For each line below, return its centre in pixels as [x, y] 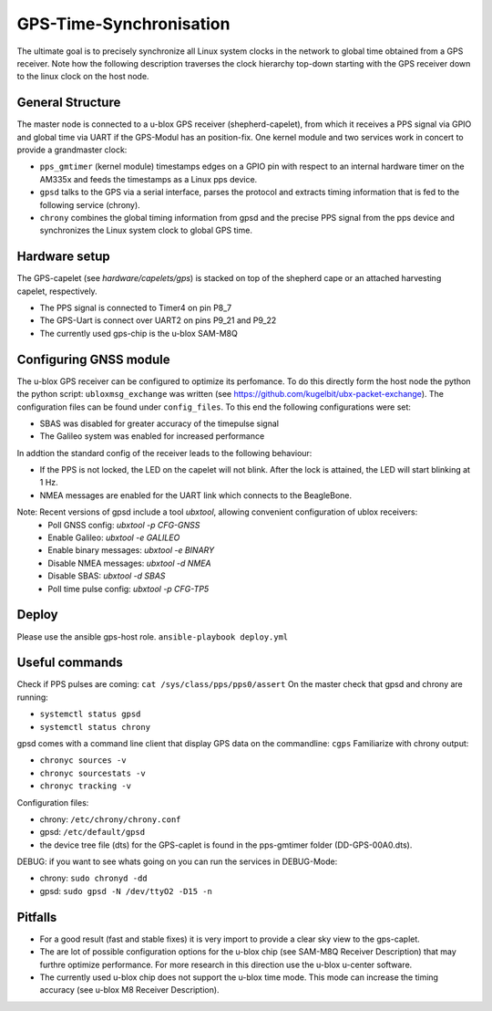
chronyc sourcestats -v [92, 773]
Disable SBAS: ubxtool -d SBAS [107, 576]
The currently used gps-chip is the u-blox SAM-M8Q [139, 333]
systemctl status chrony [95, 727]
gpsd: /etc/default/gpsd [92, 832]
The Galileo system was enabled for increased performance [152, 436]
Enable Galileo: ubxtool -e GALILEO [114, 537]
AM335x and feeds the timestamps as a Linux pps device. [149, 179]
